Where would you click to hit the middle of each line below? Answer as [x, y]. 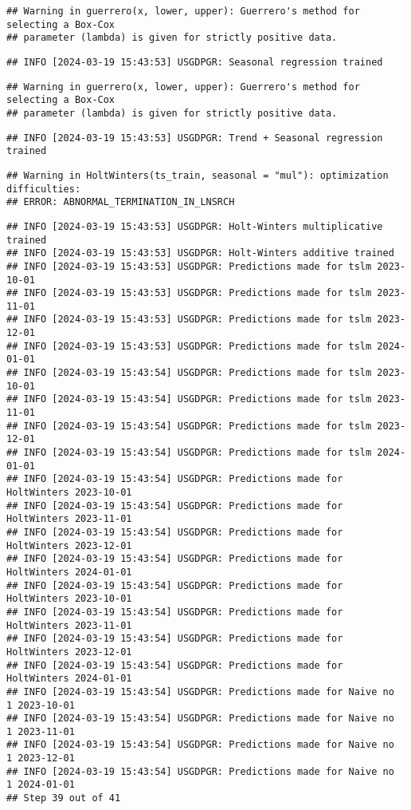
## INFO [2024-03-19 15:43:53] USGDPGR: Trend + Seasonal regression [195, 138]
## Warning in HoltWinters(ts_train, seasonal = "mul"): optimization [198, 175]
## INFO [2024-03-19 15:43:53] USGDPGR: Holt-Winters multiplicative [195, 226]
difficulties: [44, 189]
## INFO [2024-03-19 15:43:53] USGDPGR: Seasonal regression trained [195, 62]
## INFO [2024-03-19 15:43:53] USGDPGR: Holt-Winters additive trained [200, 253]
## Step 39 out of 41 [64, 798]
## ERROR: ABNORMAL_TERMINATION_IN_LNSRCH [121, 202]
